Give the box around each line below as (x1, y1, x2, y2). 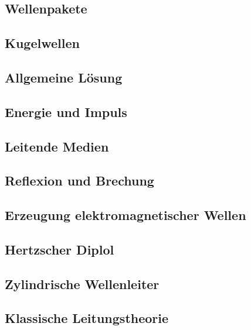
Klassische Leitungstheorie (5, 309, 169, 327)
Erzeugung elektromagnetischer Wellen (5, 206, 246, 224)
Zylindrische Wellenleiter (5, 274, 160, 293)
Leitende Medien (5, 137, 109, 155)
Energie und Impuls (5, 102, 127, 121)
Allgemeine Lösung (5, 68, 123, 86)
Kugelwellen (5, 34, 80, 52)
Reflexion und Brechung (5, 171, 154, 190)
